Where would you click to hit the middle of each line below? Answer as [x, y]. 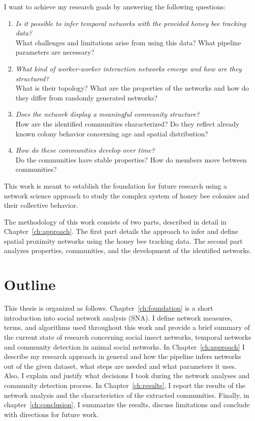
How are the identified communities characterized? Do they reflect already [127, 123]
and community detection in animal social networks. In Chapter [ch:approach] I [125, 346]
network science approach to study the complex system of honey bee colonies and [127, 195]
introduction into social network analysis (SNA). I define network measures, [118, 317]
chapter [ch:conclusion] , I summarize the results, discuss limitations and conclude [127, 405]
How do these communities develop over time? [85, 150]
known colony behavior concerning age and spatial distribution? [112, 133]
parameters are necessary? [55, 52]
